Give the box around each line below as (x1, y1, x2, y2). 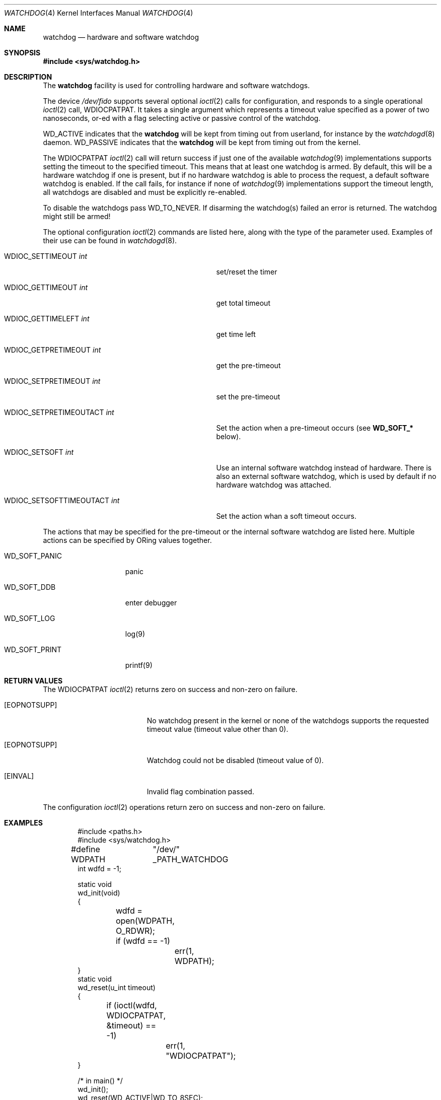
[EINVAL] (4, 772, 34, 780)
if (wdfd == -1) (115, 936, 170, 946)
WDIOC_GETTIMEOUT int (4, 283, 88, 292)
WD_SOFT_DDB (4, 583, 56, 591)
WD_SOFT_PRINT (4, 645, 62, 654)
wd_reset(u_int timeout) (78, 983, 156, 992)
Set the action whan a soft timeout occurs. (216, 512, 357, 520)
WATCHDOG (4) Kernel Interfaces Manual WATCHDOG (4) (4, 9, 193, 17)
